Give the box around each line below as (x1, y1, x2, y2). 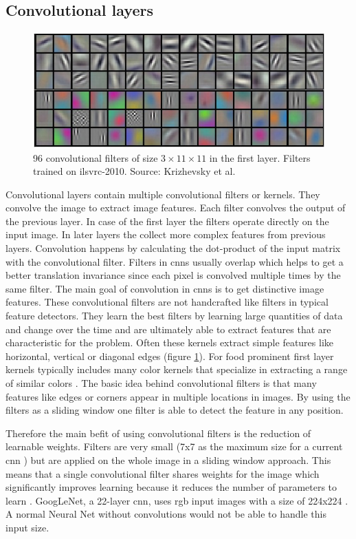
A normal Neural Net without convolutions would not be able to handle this (5, 507, 326, 521)
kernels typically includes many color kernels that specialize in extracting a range (5, 362, 348, 377)
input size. (5, 520, 49, 534)
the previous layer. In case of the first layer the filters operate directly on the (5, 213, 329, 228)
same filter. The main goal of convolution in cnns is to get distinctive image (5, 281, 324, 295)
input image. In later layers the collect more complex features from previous (5, 227, 326, 242)
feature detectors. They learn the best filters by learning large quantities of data (5, 308, 343, 323)
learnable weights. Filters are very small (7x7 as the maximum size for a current (5, 439, 343, 454)
